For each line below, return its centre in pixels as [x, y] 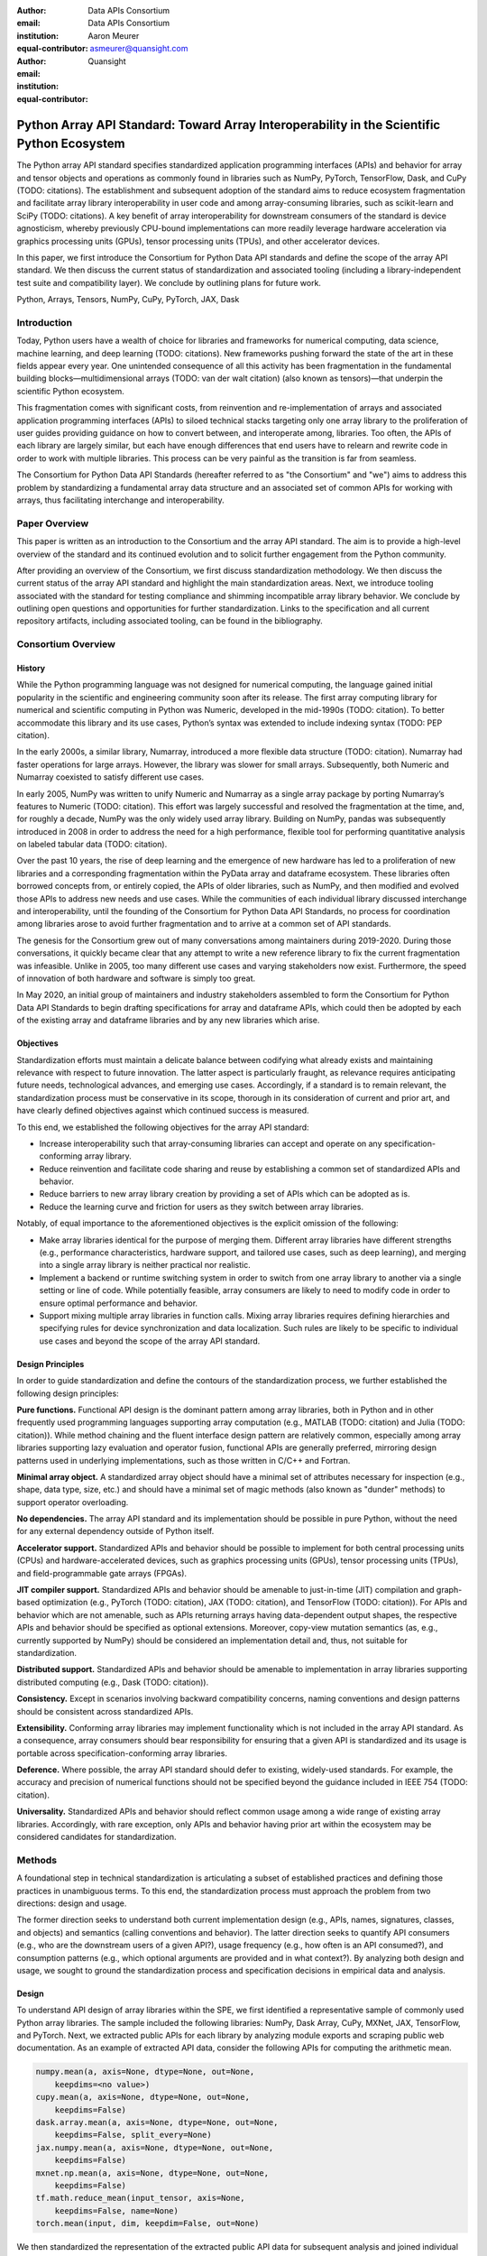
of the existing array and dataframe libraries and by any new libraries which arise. [168, 1021]
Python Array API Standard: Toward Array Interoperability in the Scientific [229, 125]
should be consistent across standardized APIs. [105, 1711]
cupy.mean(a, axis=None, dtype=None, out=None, [142, 2097]
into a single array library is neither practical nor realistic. [145, 1265]
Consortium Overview [66, 644]
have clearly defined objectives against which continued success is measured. [163, 1111]
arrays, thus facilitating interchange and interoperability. [120, 500]
